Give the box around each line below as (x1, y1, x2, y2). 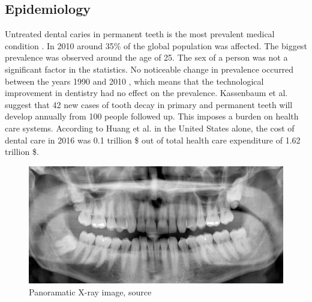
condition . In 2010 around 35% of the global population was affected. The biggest (5, 39, 307, 52)
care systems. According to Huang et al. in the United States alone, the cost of (5, 121, 295, 134)
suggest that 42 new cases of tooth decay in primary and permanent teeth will (5, 98, 293, 110)
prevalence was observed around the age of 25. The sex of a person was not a (5, 51, 288, 64)
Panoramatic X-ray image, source (29, 285, 152, 298)
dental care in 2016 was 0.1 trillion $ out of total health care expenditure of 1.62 (5, 133, 301, 146)
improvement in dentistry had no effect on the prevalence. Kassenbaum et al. (5, 86, 288, 99)
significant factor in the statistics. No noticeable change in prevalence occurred (5, 62, 294, 75)
